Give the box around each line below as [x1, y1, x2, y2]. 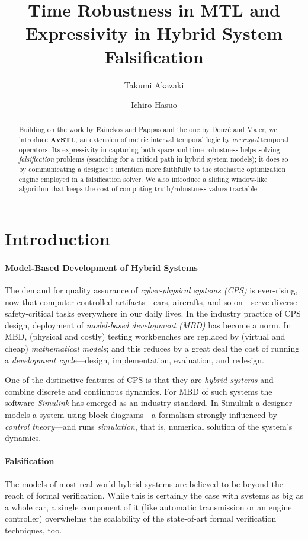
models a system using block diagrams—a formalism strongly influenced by [5, 408, 277, 420]
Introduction [5, 226, 110, 251]
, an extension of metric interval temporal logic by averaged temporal [75, 135, 288, 145]
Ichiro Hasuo [131, 98, 177, 111]
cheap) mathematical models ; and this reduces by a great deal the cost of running [5, 342, 300, 354]
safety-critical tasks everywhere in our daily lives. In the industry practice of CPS [5, 307, 301, 319]
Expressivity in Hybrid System [25, 21, 283, 45]
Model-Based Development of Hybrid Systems [5, 261, 198, 273]
